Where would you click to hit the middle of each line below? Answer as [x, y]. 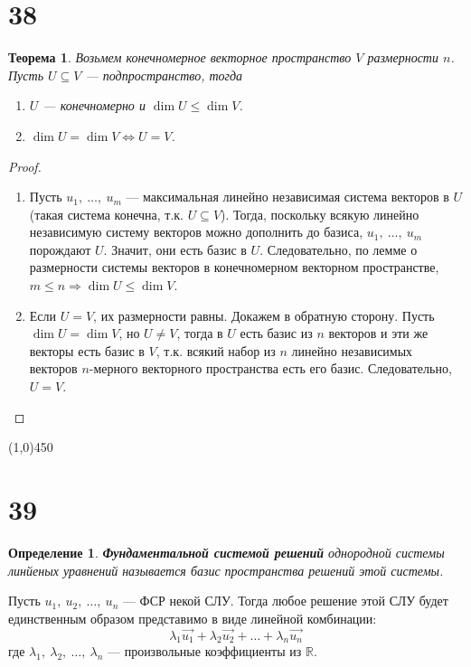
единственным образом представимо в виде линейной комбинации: [193, 618]
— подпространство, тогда [164, 75]
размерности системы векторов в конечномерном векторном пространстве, [234, 267]
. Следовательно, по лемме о [339, 249]
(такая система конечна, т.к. [106, 214]
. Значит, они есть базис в [175, 249]
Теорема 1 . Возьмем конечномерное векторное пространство [180, 57]
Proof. [25, 166]
